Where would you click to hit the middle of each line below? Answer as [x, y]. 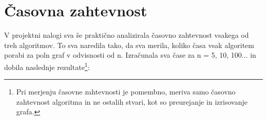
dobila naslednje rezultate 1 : [47, 66]
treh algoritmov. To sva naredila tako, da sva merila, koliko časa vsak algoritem [129, 45]
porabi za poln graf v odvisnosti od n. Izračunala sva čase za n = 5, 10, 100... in [130, 55]
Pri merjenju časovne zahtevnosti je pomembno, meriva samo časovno [126, 92]
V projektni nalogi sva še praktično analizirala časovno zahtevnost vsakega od [127, 35]
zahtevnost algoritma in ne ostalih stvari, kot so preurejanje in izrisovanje [132, 101]
